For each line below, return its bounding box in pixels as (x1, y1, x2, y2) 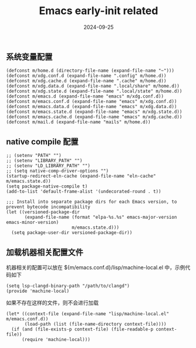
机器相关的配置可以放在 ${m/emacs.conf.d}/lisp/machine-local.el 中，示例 (6, 263, 185, 271)
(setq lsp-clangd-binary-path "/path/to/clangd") (6, 283, 130, 289)
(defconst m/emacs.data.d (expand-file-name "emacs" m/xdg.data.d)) (6, 104, 177, 110)
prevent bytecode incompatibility (6, 204, 91, 210)
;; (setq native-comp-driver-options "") (6, 168, 109, 174)
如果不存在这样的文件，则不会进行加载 (6, 299, 99, 306)
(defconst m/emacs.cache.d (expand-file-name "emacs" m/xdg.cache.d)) (6, 114, 183, 120)
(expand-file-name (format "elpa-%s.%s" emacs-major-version (24, 215, 177, 220)
